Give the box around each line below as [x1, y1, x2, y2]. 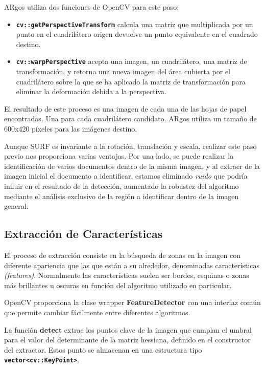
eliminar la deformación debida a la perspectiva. [16, 86, 167, 97]
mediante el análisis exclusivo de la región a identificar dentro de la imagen [4, 190, 239, 201]
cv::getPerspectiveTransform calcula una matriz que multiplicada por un [16, 18, 253, 29]
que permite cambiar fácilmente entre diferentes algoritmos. [4, 307, 190, 317]
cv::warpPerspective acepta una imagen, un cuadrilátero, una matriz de [16, 56, 247, 67]
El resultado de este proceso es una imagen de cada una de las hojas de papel [4, 103, 247, 114]
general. [4, 201, 29, 211]
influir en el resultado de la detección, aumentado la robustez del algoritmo [4, 181, 239, 191]
